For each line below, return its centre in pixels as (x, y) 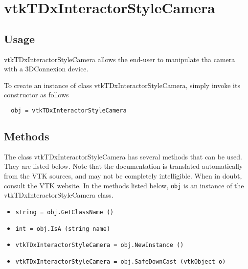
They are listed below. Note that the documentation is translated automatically (124, 166)
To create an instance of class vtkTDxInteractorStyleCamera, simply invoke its (122, 85)
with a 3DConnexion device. (46, 69)
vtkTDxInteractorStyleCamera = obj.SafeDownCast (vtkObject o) (121, 261)
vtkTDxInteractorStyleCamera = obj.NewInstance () (100, 245)
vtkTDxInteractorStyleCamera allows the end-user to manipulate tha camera (120, 59)
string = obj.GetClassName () (65, 212)
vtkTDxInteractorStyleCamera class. (59, 195)
